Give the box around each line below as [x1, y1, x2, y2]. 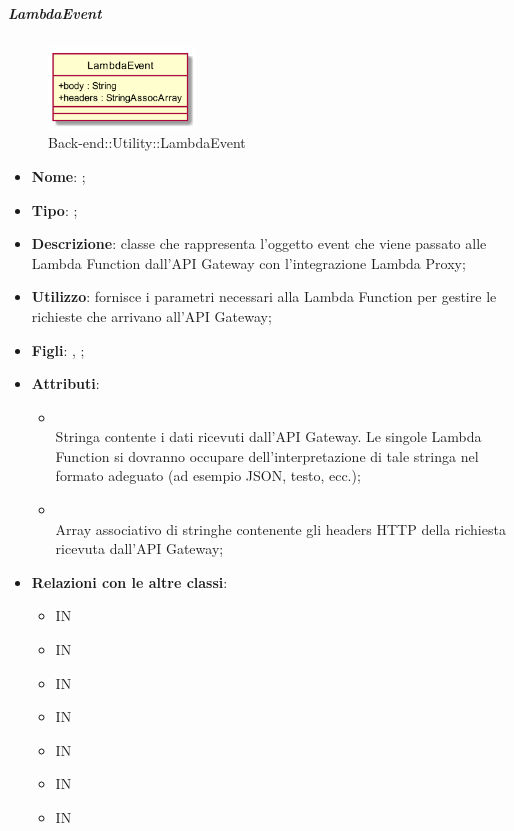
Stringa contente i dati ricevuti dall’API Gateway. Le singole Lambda [55, 426, 482, 447]
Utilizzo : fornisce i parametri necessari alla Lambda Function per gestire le [31, 286, 497, 307]
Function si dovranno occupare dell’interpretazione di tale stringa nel [55, 445, 479, 466]
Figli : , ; [31, 339, 85, 360]
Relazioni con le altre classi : [31, 571, 228, 592]
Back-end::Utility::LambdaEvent [48, 132, 246, 153]
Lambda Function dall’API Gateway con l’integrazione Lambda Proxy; [31, 252, 466, 273]
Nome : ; [31, 165, 86, 186]
